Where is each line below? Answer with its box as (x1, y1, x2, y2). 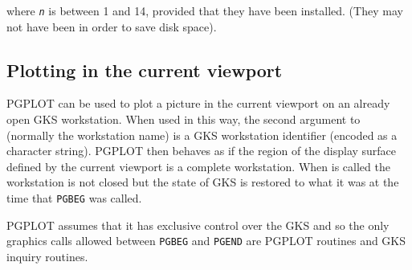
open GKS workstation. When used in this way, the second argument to (6, 111, 361, 128)
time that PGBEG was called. (6, 190, 142, 207)
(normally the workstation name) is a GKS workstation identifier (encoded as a (6, 126, 398, 143)
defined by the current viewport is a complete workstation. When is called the (6, 157, 390, 174)
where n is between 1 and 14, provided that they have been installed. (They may (6, 2, 403, 18)
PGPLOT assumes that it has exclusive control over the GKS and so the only (6, 216, 390, 233)
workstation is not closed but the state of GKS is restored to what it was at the (6, 174, 399, 190)
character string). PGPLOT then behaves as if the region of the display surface (6, 142, 397, 159)
